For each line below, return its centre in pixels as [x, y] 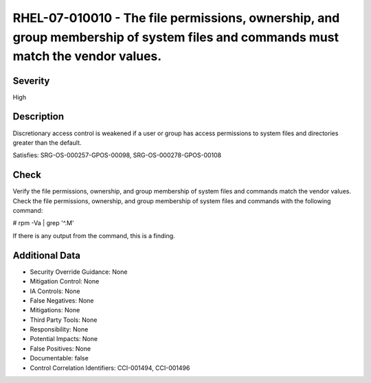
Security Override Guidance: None [79, 272]
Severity [31, 81]
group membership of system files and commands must [176, 37]
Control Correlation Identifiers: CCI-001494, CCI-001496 [110, 368]
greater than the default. [47, 142]
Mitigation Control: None [65, 281]
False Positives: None [60, 348]
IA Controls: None [55, 291]
